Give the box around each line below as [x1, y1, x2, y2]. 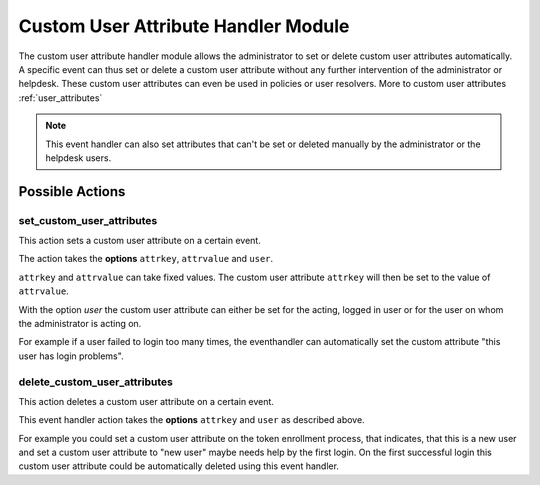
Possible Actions [18, 183, 126, 200]
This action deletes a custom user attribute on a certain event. [18, 395, 275, 407]
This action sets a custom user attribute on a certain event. [18, 235, 262, 247]
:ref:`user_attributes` [18, 91, 103, 104]
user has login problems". [18, 350, 124, 362]
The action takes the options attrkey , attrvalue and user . [18, 253, 274, 265]
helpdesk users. [45, 151, 112, 164]
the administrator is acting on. [18, 318, 142, 329]
